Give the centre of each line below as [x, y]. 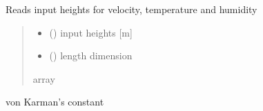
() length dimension [91, 55]
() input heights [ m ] [91, 32]
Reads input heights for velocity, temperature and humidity [131, 9]
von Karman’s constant [55, 102]
